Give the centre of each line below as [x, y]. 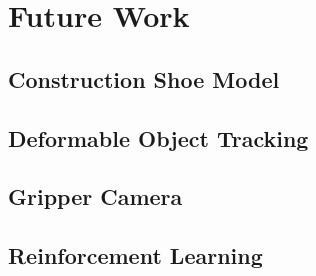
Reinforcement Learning [135, 255]
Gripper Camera [95, 196]
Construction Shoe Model [144, 78]
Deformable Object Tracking [158, 137]
